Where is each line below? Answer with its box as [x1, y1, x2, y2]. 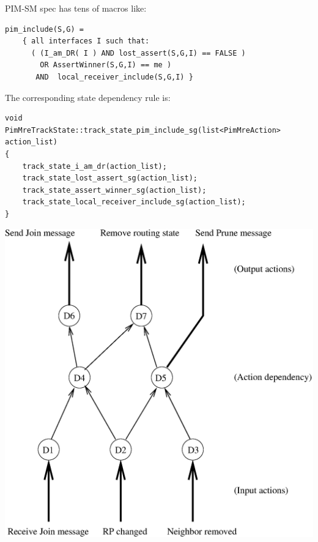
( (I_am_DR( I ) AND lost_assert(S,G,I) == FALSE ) [31, 48, 246, 58]
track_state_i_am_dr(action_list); [22, 161, 167, 171]
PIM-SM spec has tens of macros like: [5, 2, 147, 14]
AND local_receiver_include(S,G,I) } [35, 72, 193, 81]
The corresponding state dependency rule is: [5, 91, 171, 103]
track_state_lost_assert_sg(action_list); [22, 174, 198, 183]
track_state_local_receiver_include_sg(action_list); [22, 198, 246, 207]
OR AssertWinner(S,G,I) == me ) [40, 61, 172, 70]
